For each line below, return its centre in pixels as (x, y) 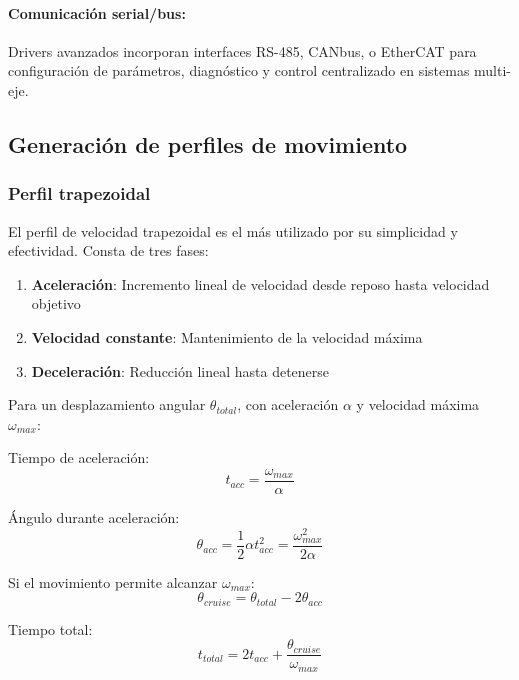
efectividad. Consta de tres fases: (108, 250)
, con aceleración (288, 404)
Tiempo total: (50, 628)
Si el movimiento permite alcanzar (113, 581)
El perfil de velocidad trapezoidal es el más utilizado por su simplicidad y (233, 230)
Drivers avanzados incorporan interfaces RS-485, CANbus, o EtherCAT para (242, 50)
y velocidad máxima (418, 404)
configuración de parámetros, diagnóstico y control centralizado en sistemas (239, 70)
